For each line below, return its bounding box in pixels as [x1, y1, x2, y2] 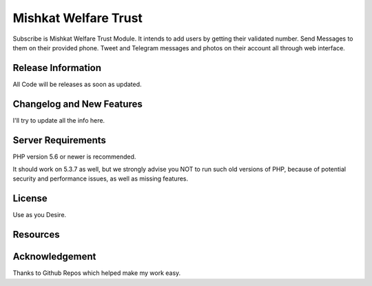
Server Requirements [12, 134, 107, 146]
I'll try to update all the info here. [12, 116, 105, 124]
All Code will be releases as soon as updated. [12, 80, 142, 88]
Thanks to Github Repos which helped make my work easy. [12, 269, 181, 277]
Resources [12, 229, 60, 241]
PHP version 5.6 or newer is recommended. [12, 152, 136, 161]
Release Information [12, 62, 102, 74]
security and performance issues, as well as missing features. [12, 174, 189, 183]
